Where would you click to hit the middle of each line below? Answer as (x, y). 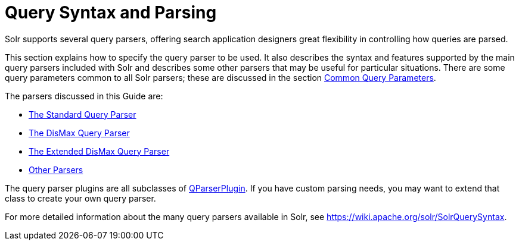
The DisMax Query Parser (79, 133)
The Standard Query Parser (83, 114)
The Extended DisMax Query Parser (99, 151)
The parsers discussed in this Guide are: (84, 96)
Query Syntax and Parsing (111, 12)
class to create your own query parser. (80, 198)
